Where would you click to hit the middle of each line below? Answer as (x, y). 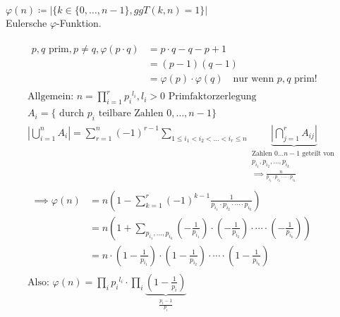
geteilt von (318, 153)
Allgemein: (51, 97)
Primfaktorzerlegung (212, 97)
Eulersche (26, 23)
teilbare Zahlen (131, 114)
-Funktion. (79, 23)
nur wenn (254, 79)
